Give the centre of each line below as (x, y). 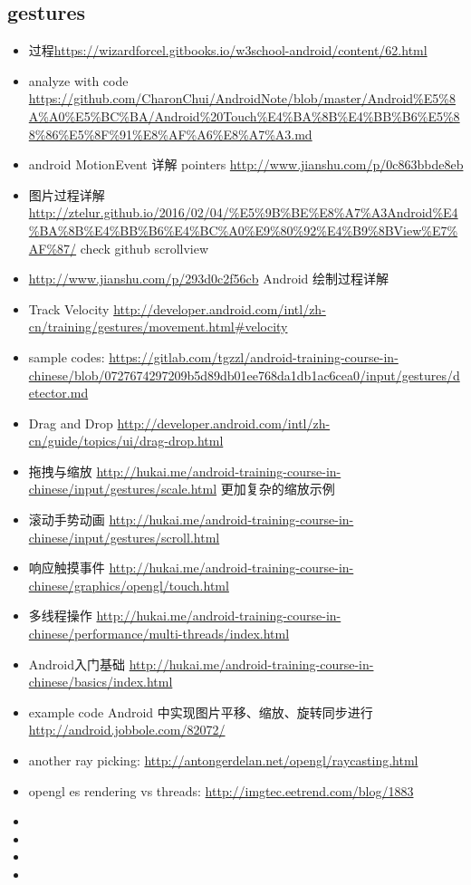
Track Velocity (69, 308)
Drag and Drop (71, 423)
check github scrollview (144, 248)
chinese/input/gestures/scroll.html (124, 537)
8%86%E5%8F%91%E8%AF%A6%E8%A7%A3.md (170, 134)
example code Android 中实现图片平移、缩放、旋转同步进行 (201, 712)
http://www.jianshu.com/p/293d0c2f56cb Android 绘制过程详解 (209, 279)
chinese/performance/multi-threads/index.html (159, 634)
